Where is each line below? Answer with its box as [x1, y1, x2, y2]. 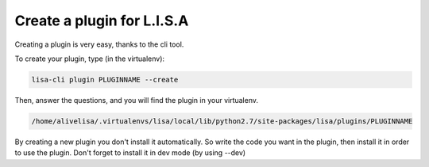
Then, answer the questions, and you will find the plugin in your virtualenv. [14, 95, 258, 104]
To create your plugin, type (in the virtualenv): [14, 54, 165, 63]
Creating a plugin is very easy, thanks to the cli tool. [14, 40, 184, 49]
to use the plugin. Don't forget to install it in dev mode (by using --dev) [14, 148, 246, 158]
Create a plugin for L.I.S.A [14, 12, 189, 29]
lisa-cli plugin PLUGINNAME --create [31, 75, 179, 84]
